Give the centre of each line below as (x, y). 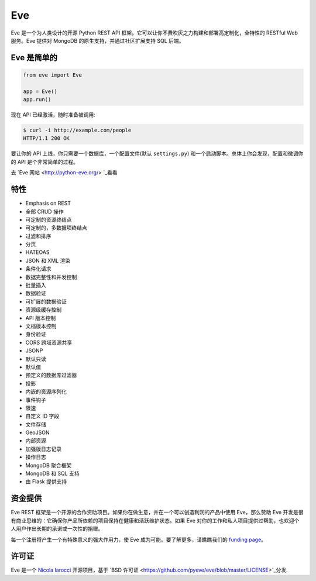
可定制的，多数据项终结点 (56, 228)
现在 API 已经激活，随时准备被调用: (53, 115)
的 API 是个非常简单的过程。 (45, 161)
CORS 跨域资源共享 (49, 342)
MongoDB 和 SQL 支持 (52, 473)
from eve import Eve (52, 75)
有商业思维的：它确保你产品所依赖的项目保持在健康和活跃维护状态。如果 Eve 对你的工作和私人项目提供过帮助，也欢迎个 (155, 520)
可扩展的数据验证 (46, 301)
